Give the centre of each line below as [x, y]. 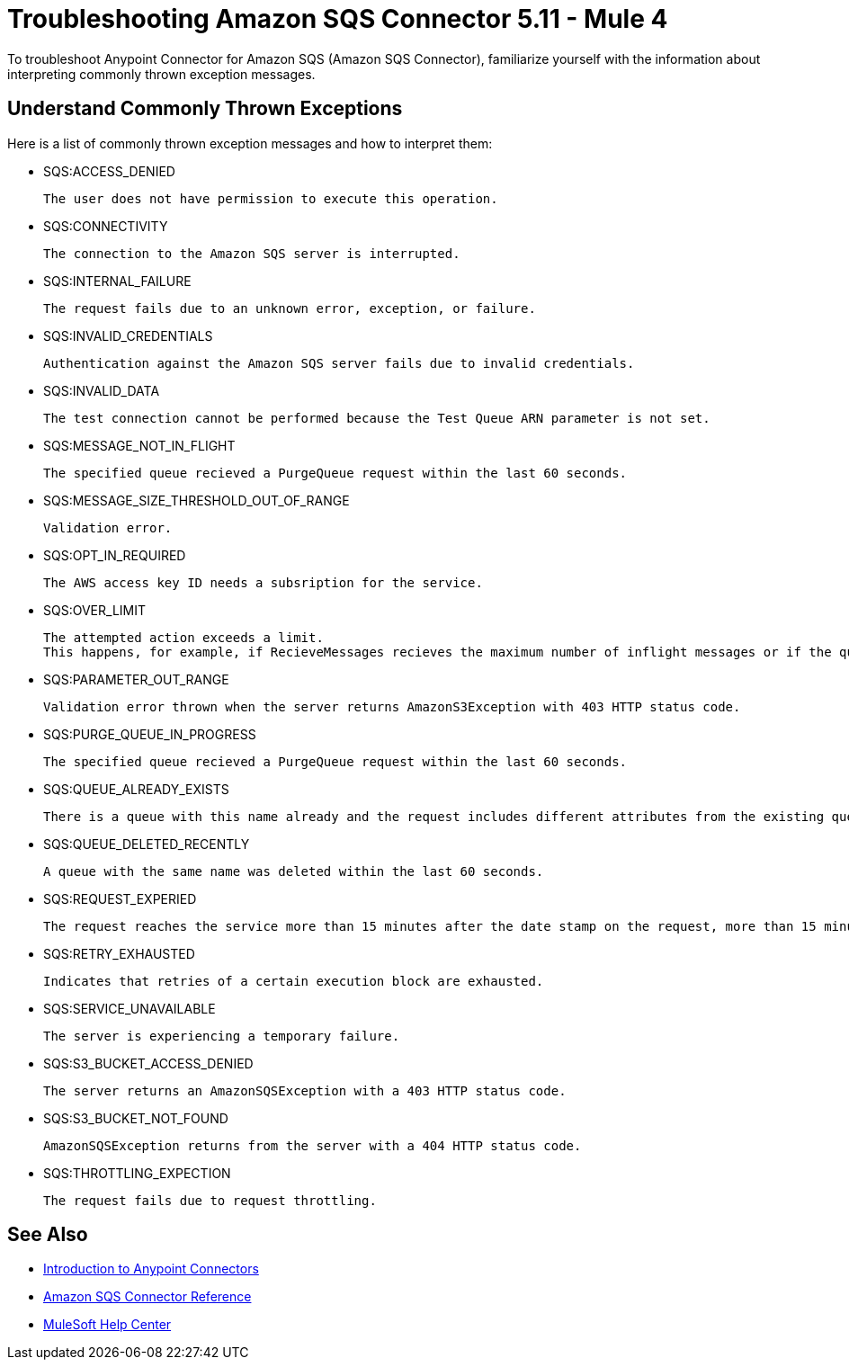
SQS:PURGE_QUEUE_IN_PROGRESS [150, 734]
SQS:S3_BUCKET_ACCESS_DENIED [148, 1063]
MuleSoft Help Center [107, 1325]
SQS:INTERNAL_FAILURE [117, 281]
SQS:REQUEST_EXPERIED [120, 898]
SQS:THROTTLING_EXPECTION [137, 1173]
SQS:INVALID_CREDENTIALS [128, 335]
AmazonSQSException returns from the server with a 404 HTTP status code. [313, 1145]
